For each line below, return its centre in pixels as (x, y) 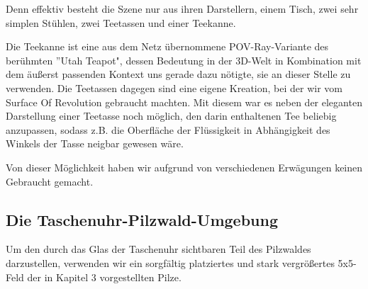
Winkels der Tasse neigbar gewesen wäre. (95, 143)
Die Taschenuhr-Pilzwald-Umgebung (142, 219)
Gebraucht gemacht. (50, 181)
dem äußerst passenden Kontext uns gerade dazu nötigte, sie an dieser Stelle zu (178, 74)
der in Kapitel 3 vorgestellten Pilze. (104, 277)
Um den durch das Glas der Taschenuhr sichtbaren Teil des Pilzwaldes (158, 249)
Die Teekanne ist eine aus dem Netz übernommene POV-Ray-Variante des (167, 46)
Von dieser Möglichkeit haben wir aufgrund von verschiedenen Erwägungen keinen (184, 167)
